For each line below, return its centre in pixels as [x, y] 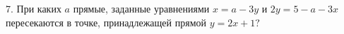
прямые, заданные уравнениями [141, 8]
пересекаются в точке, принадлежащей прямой [106, 22]
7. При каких [34, 8]
